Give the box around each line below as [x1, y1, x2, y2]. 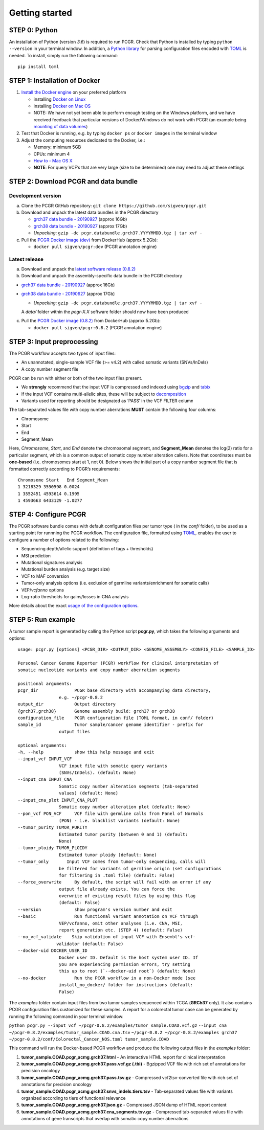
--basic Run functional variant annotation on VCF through [18, 914, 198, 919]
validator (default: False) [56, 941, 124, 947]
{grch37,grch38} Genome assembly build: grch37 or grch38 [18, 708, 176, 714]
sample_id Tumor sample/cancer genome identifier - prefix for [18, 722, 203, 727]
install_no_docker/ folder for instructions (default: [59, 982, 193, 988]
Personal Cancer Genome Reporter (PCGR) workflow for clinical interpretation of [18, 660, 219, 666]
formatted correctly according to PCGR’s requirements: [9, 466, 120, 472]
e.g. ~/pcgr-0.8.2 [59, 695, 103, 700]
